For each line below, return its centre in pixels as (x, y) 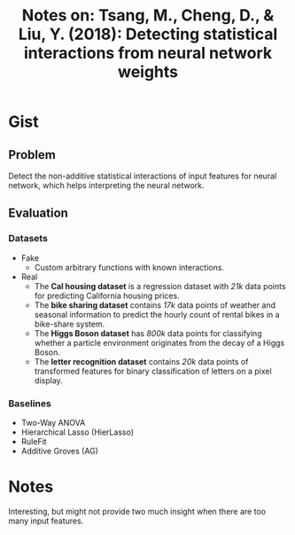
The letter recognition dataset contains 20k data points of (141, 361)
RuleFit (34, 441)
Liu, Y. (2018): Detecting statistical (148, 34)
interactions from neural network (148, 53)
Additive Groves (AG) (60, 451)
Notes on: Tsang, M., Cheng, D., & (148, 16)
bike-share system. (70, 324)
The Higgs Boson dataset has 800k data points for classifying (148, 333)
